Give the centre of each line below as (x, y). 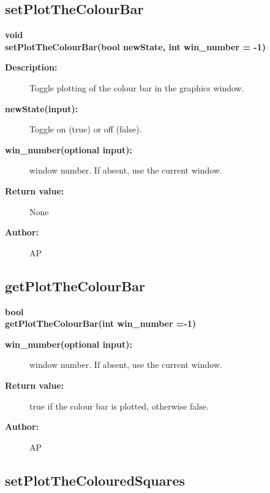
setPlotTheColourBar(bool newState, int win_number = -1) (135, 46)
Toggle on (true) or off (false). (86, 129)
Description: (31, 67)
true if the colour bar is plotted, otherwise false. (119, 406)
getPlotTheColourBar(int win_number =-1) (101, 323)
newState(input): (42, 108)
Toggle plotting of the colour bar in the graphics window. (137, 87)
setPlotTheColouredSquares (95, 480)
